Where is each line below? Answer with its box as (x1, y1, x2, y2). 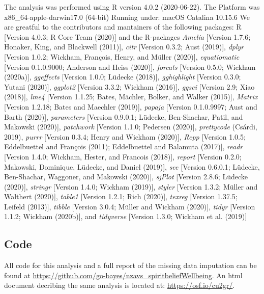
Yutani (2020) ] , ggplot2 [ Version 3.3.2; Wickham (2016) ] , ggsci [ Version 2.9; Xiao (4, 81, 255, 92)
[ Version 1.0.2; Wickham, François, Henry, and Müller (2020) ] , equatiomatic (4, 51, 240, 62)
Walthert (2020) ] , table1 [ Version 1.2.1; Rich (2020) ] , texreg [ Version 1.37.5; (4, 191, 238, 202)
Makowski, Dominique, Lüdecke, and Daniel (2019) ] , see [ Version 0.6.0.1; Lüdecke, (4, 161, 260, 172)
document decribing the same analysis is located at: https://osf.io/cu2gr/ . (4, 280, 235, 290)
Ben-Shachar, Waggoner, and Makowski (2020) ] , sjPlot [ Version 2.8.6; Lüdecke (4, 171, 248, 182)
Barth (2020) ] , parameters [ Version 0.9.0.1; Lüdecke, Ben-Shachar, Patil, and (4, 111, 243, 122)
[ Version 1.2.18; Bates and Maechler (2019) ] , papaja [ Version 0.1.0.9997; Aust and (4, 101, 257, 112)
